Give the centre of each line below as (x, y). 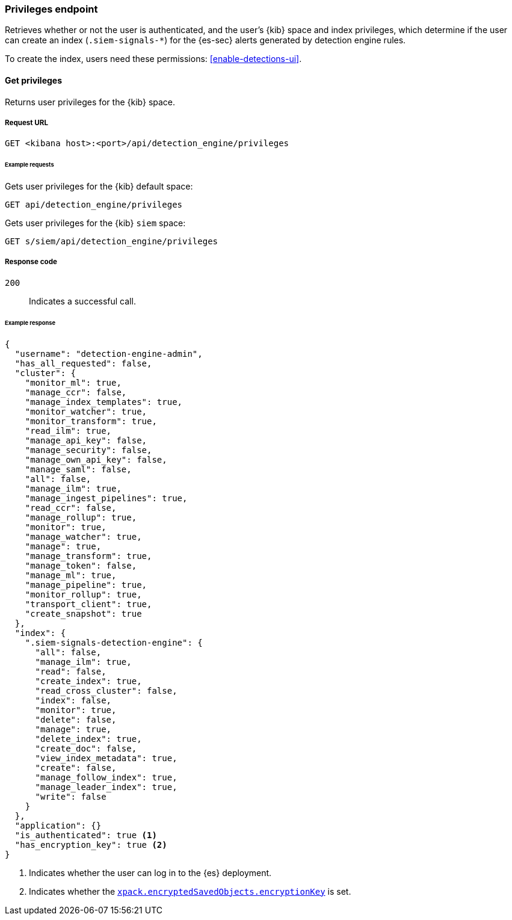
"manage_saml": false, (78, 469)
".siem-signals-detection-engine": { (114, 642)
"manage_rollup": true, (81, 517)
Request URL (27, 122)
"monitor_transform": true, (91, 421)
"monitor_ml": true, (73, 382)
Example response (30, 323)
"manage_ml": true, (71, 575)
